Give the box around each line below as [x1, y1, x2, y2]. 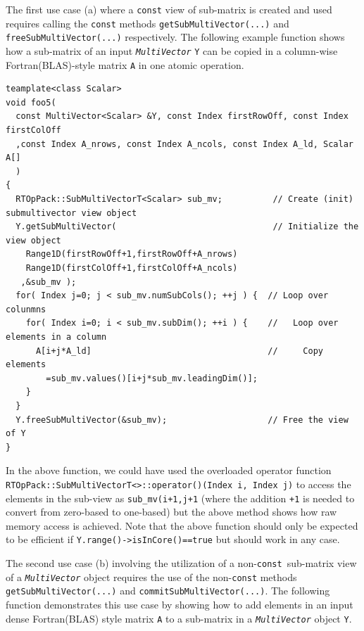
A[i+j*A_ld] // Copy [35, 345, 324, 356]
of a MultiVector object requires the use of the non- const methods [6, 569, 297, 584]
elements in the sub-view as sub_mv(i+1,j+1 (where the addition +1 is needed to [6, 490, 355, 505]
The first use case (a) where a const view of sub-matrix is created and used [6, 2, 332, 16]
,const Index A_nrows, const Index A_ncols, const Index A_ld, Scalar [15, 139, 353, 149]
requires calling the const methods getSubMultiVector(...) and [6, 15, 289, 30]
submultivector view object [6, 208, 137, 218]
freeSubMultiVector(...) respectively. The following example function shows [6, 30, 345, 44]
